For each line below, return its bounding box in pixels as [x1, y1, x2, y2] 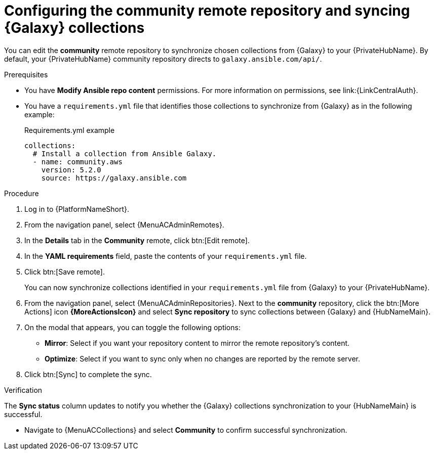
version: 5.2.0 [41, 165, 101, 174]
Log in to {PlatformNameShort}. [24, 204, 130, 213]
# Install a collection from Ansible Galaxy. [32, 149, 217, 158]
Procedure [4, 189, 39, 198]
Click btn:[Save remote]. [24, 267, 105, 276]
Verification [4, 385, 43, 394]
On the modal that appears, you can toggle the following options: [24, 323, 241, 332]
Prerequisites [4, 70, 48, 79]
